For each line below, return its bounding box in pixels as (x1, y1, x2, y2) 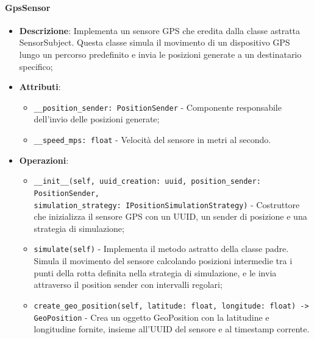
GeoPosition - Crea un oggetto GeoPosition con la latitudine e (34, 310, 269, 323)
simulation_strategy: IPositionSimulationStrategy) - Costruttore (34, 198, 300, 211)
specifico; (19, 60, 53, 72)
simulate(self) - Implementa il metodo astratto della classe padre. (34, 242, 289, 255)
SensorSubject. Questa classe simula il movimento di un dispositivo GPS (19, 36, 290, 49)
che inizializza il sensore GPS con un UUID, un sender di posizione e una (34, 210, 307, 223)
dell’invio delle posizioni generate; (34, 113, 160, 125)
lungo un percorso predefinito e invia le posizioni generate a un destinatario (19, 47, 302, 60)
